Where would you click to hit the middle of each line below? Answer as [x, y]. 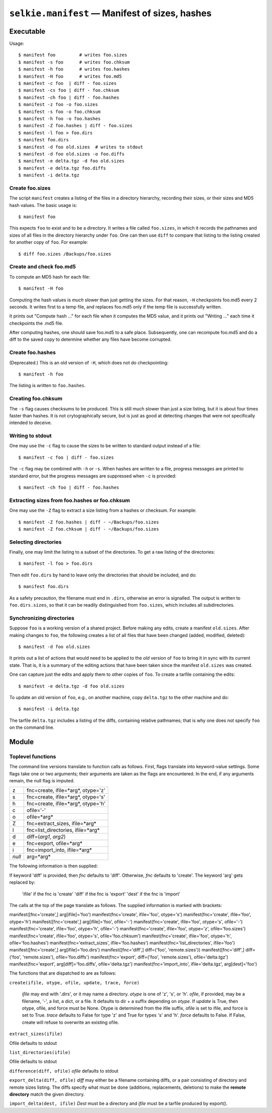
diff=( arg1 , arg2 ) [46, 837]
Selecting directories [36, 542]
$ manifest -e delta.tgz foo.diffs [62, 168]
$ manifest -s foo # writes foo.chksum [74, 62]
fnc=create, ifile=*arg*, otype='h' [66, 804]
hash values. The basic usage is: [43, 205]
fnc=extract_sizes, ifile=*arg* [61, 824]
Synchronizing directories [42, 618]
